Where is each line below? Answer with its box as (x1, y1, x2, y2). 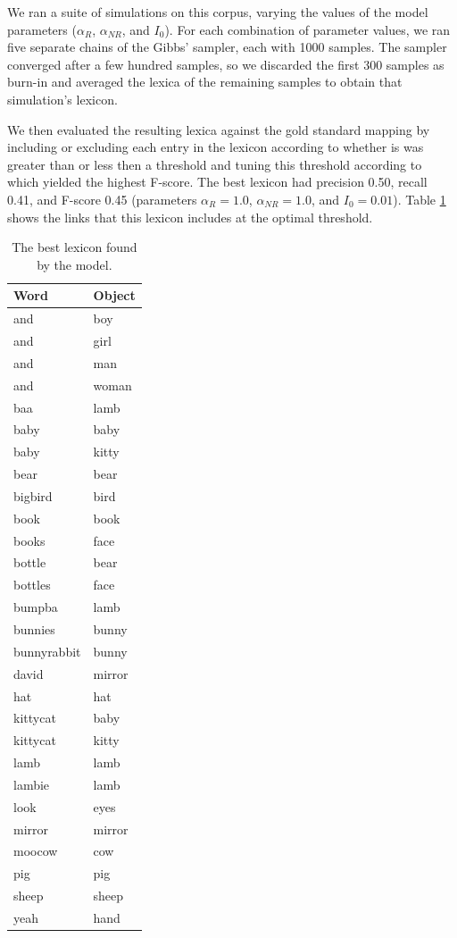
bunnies (13, 619, 55, 638)
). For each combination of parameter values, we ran (164, 20, 451, 38)
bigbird (13, 486, 53, 505)
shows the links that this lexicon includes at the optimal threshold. (7, 207, 373, 226)
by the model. (37, 255, 112, 273)
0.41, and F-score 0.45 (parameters (7, 189, 197, 208)
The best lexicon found (12, 238, 137, 256)
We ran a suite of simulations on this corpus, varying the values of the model (7, 3, 428, 21)
